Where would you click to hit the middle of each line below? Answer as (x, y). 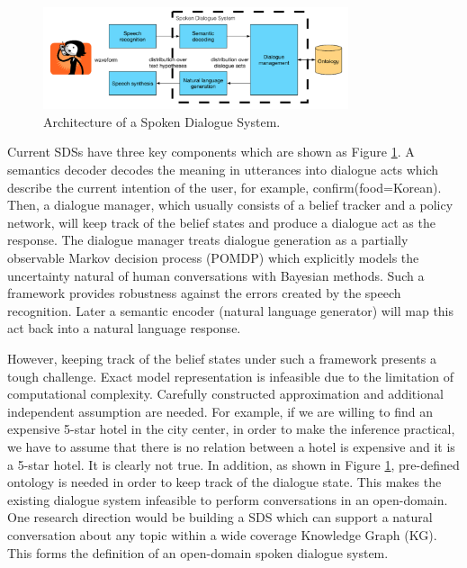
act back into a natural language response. (124, 328)
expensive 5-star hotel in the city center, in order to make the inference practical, (231, 429)
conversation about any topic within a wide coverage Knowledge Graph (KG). (222, 534)
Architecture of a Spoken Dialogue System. (162, 121)
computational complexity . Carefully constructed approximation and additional (225, 394)
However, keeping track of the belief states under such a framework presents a (222, 358)
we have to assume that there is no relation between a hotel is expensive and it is (231, 446)
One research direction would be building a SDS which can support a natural (220, 517)
